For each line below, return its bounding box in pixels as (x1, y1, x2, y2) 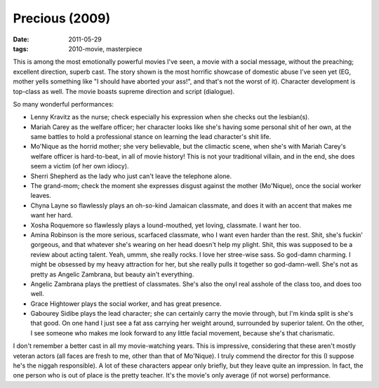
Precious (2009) (13, 11, 111, 26)
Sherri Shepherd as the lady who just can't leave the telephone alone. (30, 172, 232, 180)
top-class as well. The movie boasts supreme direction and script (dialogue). (13, 87, 235, 95)
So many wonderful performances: (13, 100, 114, 108)
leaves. (30, 192, 52, 200)
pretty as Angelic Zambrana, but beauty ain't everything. (30, 270, 194, 279)
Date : (13, 35, 29, 44)
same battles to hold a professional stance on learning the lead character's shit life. (30, 133, 272, 141)
